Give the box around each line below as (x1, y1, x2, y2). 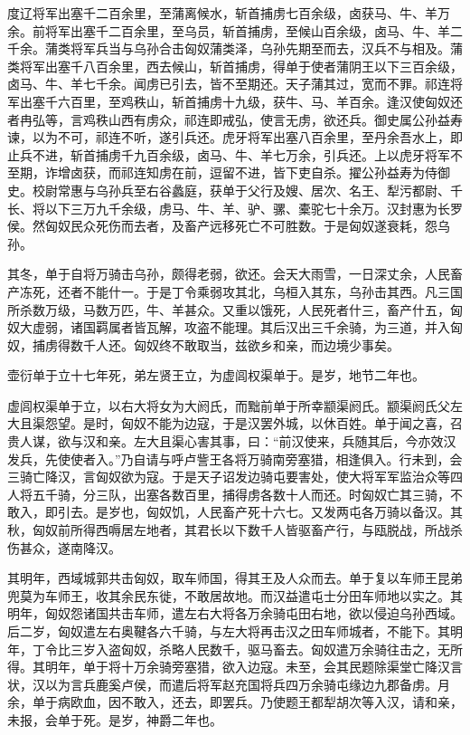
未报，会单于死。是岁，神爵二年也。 (7, 710, 222, 729)
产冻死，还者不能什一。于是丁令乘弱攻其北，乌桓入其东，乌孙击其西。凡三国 (7, 282, 463, 301)
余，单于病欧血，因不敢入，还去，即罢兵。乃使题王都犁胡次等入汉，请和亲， (7, 692, 463, 711)
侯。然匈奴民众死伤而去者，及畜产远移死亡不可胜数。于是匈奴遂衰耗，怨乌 (7, 216, 450, 235)
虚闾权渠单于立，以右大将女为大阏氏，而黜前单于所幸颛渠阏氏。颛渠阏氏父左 (7, 396, 463, 415)
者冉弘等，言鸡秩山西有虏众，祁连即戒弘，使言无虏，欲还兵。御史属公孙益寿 (7, 110, 463, 129)
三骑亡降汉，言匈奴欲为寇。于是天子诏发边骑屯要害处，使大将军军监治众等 (7, 467, 450, 486)
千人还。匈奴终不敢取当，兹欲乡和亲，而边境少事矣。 (82, 335, 399, 354)
